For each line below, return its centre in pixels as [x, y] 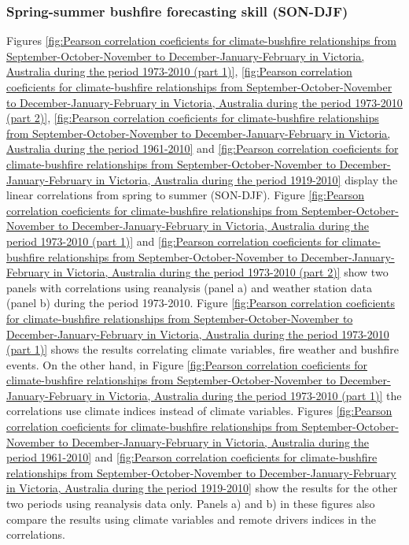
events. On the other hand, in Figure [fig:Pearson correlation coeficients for [187, 364]
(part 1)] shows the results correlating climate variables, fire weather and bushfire [203, 349]
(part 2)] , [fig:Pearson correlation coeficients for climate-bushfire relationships [193, 118]
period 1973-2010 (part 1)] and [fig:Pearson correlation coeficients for [173, 241]
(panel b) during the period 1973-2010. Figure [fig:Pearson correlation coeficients [201, 303]
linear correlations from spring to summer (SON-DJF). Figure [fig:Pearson [186, 195]
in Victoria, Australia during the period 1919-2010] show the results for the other [202, 488]
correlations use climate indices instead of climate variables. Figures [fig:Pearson [199, 411]
